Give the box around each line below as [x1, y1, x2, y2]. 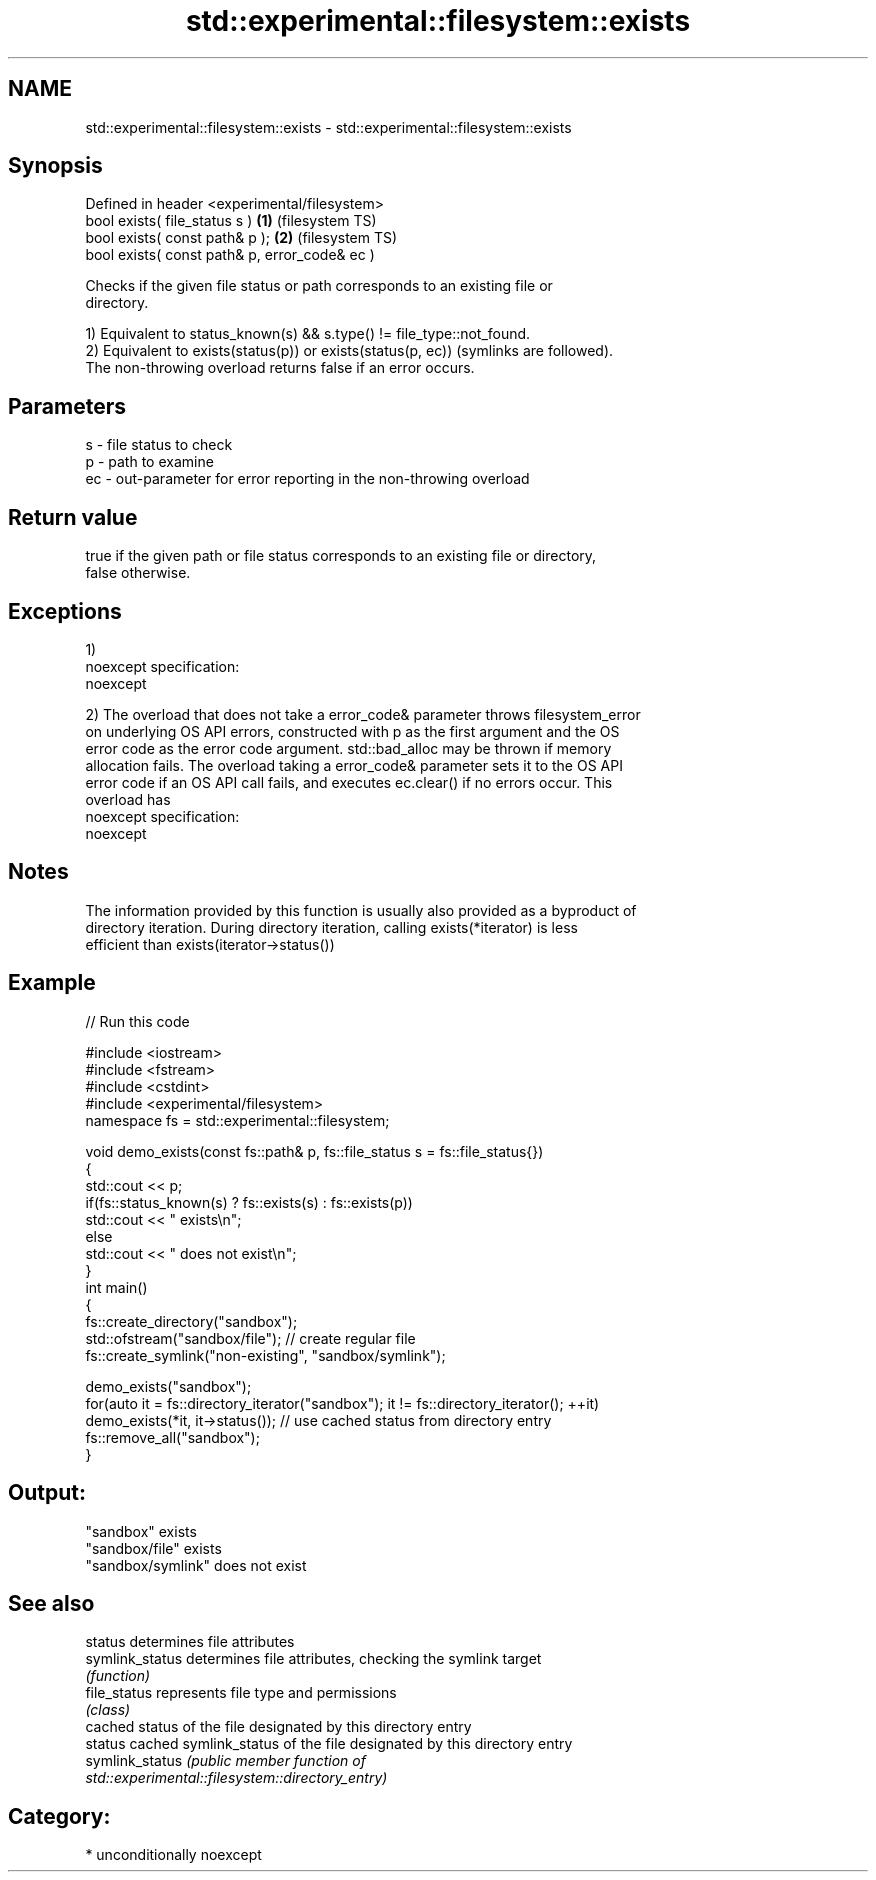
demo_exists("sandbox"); [85, 1377, 252, 1395]
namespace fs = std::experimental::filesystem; [85, 1111, 390, 1129]
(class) [85, 1701, 131, 1719]
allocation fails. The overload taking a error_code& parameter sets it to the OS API [85, 756, 623, 774]
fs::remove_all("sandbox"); [85, 1428, 260, 1446]
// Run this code [85, 1012, 190, 1030]
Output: [8, 1480, 86, 1506]
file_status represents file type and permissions [85, 1684, 397, 1702]
